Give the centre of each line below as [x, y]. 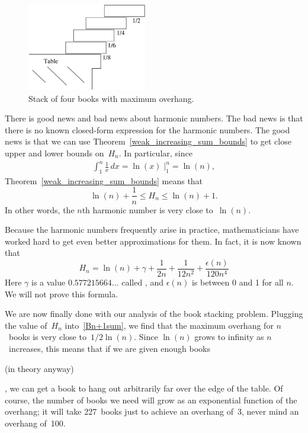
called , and [142, 282]
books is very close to [47, 337]
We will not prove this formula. [62, 294]
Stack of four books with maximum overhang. [111, 98]
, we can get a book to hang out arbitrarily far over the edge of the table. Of [144, 388]
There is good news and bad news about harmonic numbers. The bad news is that [154, 118]
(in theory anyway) [39, 368]
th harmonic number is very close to [147, 209]
